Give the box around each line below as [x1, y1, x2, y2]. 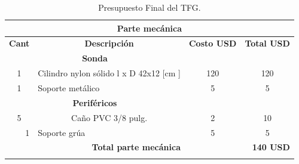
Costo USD [188, 37, 237, 49]
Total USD [245, 37, 290, 49]
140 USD [252, 141, 290, 153]
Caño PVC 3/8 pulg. [71, 111, 148, 123]
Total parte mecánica [91, 141, 181, 153]
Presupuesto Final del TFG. [98, 1, 201, 13]
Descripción [84, 37, 134, 49]
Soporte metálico [38, 81, 100, 94]
